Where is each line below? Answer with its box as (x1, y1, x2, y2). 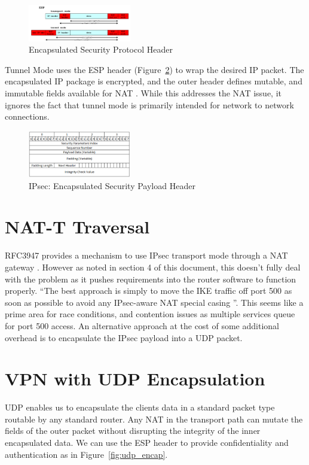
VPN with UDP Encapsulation (5, 366, 265, 391)
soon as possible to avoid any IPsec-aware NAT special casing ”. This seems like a (5, 296, 304, 308)
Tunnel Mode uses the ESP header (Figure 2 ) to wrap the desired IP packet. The (5, 63, 304, 75)
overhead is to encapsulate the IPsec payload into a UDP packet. (5, 331, 243, 344)
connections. (5, 110, 50, 123)
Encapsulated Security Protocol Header (29, 43, 173, 56)
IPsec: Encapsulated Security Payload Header (29, 179, 195, 192)
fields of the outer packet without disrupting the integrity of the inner (5, 424, 261, 437)
